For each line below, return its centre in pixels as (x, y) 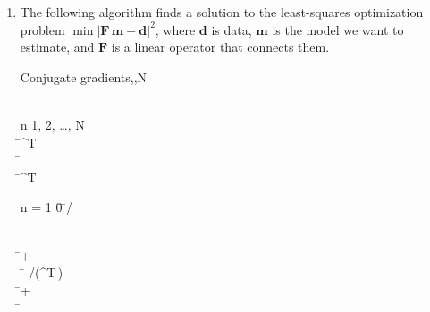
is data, (232, 29)
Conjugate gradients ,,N (84, 76)
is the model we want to (338, 29)
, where (175, 29)
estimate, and (57, 47)
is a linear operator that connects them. (220, 47)
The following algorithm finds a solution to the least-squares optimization (222, 12)
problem (42, 29)
